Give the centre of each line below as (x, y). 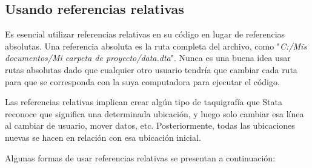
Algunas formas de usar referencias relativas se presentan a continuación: (140, 157)
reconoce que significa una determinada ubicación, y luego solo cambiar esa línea (154, 113)
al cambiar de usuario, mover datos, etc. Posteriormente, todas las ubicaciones (150, 125)
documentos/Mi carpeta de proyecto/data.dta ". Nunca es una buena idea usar (148, 58)
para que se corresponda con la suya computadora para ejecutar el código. (142, 81)
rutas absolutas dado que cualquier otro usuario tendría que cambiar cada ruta (151, 69)
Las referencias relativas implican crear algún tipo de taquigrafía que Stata (144, 102)
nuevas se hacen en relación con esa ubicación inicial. (103, 137)
